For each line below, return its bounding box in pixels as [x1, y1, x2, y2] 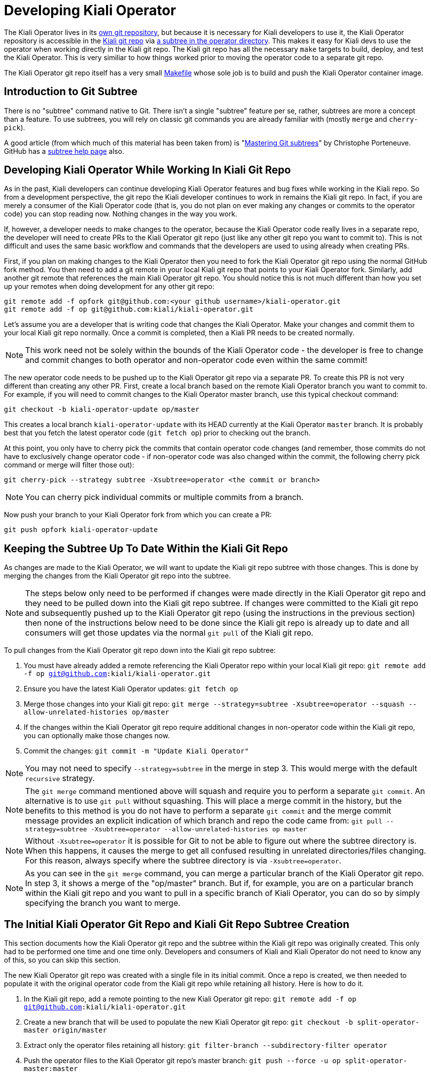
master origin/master [24, 1026, 107, 1035]
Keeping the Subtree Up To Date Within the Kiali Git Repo [4, 542, 288, 555]
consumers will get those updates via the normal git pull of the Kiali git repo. [25, 628, 314, 638]
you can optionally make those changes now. [24, 731, 170, 740]
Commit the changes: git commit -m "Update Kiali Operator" [24, 747, 249, 755]
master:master [24, 1065, 78, 1073]
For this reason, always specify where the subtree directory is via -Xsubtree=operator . [25, 856, 341, 866]
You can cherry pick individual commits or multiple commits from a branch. [25, 492, 304, 502]
